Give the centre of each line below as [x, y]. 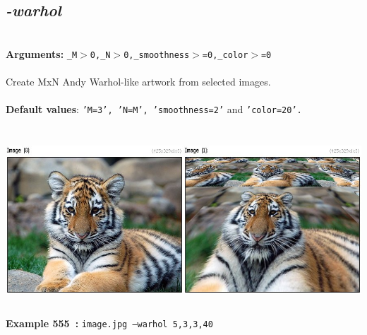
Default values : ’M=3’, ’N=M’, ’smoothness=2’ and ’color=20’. [154, 109]
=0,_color [225, 55]
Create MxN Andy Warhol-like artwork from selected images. [138, 82]
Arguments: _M [42, 53]
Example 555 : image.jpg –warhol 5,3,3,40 [109, 323]
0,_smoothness [157, 55]
